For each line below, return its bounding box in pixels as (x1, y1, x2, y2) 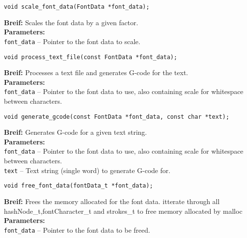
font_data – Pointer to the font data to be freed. (4, 224, 150, 235)
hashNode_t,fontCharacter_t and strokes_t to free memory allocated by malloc (4, 206, 243, 216)
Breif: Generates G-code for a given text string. (4, 127, 147, 137)
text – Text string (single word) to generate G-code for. (4, 165, 170, 175)
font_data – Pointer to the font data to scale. (4, 36, 140, 46)
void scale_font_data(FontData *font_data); (4, 3, 150, 10)
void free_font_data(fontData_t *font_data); (4, 182, 153, 190)
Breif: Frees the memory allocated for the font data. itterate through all (4, 196, 220, 206)
